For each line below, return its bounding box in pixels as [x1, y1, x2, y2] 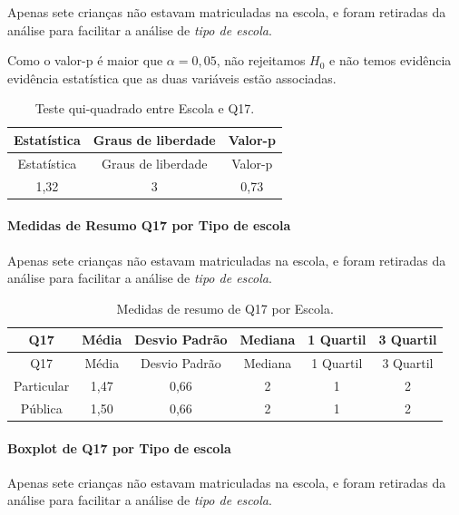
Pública [20, 398, 63, 417]
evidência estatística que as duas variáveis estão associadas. [7, 68, 337, 87]
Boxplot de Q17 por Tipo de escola [7, 438, 231, 457]
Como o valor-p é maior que [7, 51, 163, 70]
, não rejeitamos [216, 51, 306, 70]
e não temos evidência [329, 51, 452, 70]
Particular [14, 376, 70, 395]
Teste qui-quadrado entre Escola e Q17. [34, 99, 255, 118]
